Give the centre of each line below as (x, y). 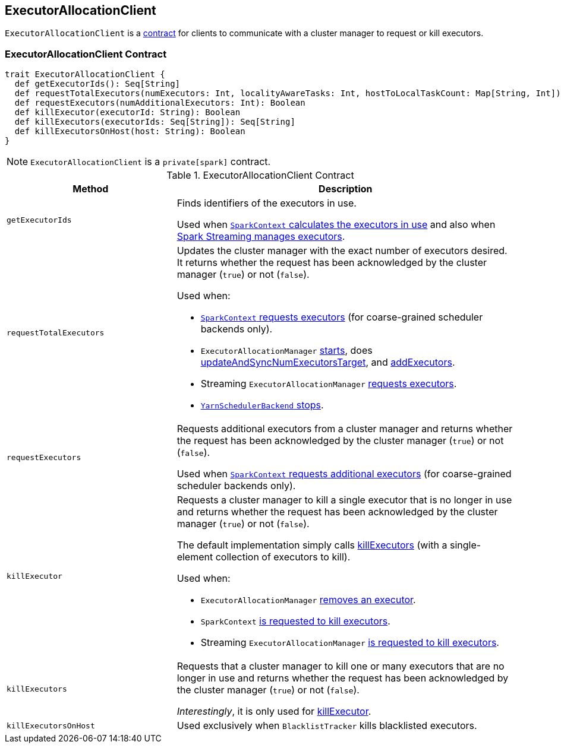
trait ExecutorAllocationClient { (85, 75)
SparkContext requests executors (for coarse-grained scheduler (342, 317)
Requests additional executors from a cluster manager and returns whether (345, 429)
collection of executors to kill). (283, 557)
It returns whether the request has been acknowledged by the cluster (332, 263)
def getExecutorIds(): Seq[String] (97, 84)
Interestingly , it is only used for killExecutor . (274, 711)
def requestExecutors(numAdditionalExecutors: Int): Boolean (160, 103)
